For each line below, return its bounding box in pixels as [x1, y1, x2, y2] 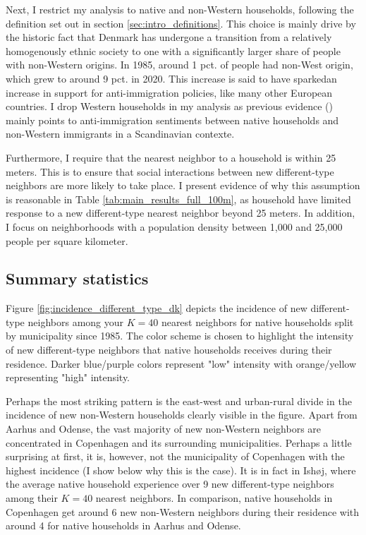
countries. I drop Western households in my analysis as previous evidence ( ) [6, 99, 333, 114]
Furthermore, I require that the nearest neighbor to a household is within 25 [6, 150, 336, 164]
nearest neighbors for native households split [161, 314, 354, 329]
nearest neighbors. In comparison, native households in [95, 491, 333, 505]
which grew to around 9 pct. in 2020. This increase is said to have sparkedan [6, 71, 337, 85]
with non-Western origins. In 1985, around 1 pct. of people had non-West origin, [6, 57, 353, 72]
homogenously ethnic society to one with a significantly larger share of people [6, 43, 341, 58]
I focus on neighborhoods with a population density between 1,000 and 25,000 [6, 219, 343, 234]
